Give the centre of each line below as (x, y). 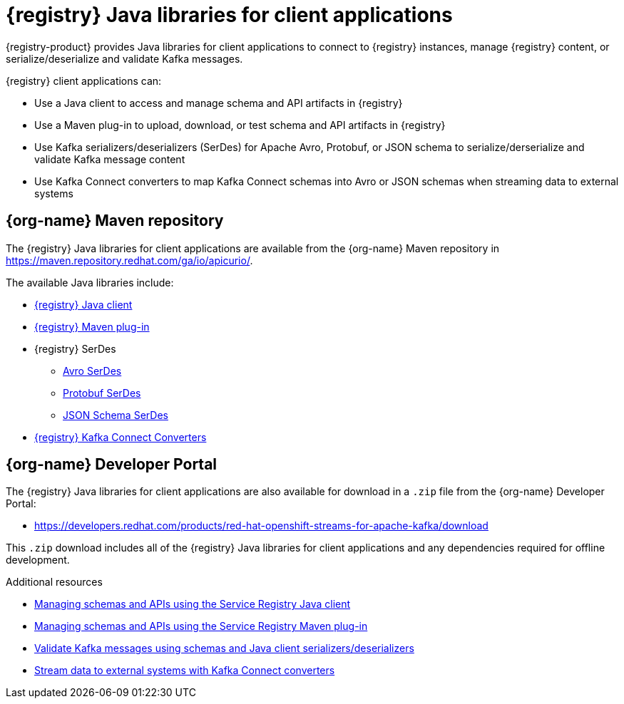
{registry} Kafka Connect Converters (121, 437)
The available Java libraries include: (90, 282)
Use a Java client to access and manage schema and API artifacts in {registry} (219, 103)
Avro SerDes (92, 371)
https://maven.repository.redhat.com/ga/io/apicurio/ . (129, 260)
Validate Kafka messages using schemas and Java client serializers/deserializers (224, 648)
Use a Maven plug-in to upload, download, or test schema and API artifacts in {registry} (240, 125)
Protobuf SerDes (102, 393)
